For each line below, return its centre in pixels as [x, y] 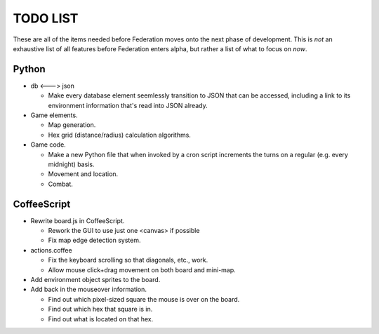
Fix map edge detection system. [94, 240]
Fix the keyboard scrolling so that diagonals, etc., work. [128, 260]
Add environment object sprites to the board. [95, 280]
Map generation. [72, 125]
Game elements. [54, 115]
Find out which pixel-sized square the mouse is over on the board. [144, 299]
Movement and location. [83, 174]
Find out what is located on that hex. [101, 319]
